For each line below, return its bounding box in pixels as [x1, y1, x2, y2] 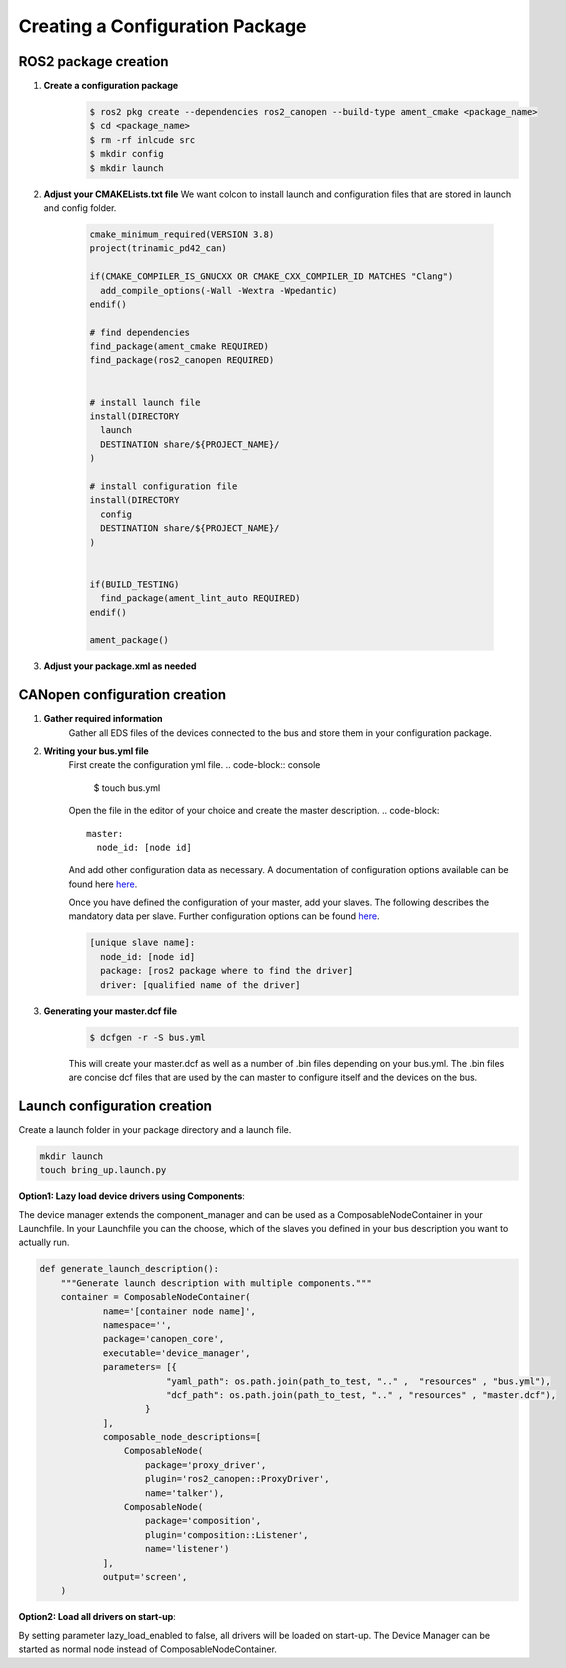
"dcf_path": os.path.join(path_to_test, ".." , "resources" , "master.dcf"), [165, 1389, 557, 1400]
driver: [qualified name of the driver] [100, 979, 301, 990]
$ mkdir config [89, 148, 164, 160]
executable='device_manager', [102, 1347, 251, 1359]
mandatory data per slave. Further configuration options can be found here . [68, 910, 380, 922]
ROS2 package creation [18, 53, 169, 70]
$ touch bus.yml [93, 781, 161, 794]
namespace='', [102, 1319, 172, 1330]
